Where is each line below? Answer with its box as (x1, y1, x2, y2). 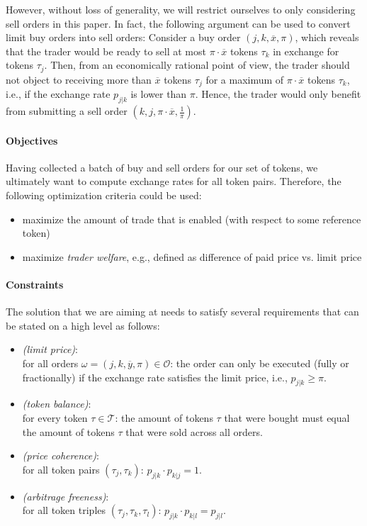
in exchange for (273, 43, 339, 58)
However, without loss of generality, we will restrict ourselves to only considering (6, 2, 356, 16)
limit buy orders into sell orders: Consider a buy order (6, 30, 241, 45)
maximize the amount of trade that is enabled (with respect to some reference (22, 211, 361, 226)
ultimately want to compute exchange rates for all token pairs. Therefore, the (6, 174, 341, 189)
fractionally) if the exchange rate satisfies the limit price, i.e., (22, 369, 288, 384)
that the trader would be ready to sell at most (6, 43, 206, 58)
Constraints (6, 277, 64, 292)
